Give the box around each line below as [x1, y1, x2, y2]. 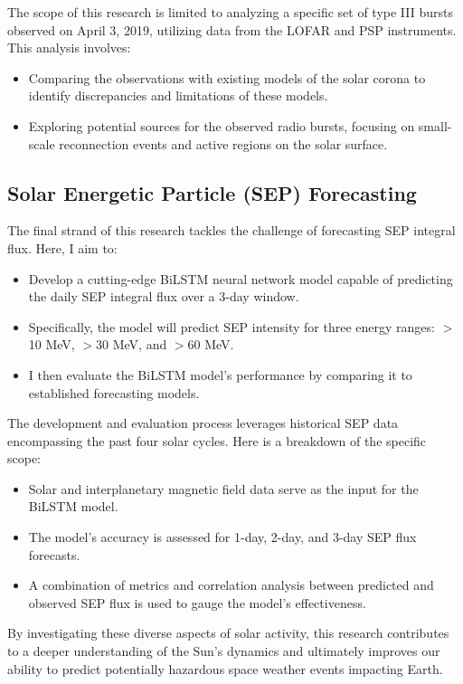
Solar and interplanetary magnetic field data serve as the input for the [28, 479, 419, 498]
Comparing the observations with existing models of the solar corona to [28, 68, 426, 87]
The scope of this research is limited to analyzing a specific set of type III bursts [7, 3, 454, 21]
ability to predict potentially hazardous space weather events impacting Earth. [7, 659, 443, 678]
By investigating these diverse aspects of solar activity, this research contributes [7, 623, 449, 642]
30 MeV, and [96, 335, 167, 354]
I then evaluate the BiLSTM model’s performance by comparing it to [28, 365, 412, 384]
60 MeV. [187, 335, 234, 354]
